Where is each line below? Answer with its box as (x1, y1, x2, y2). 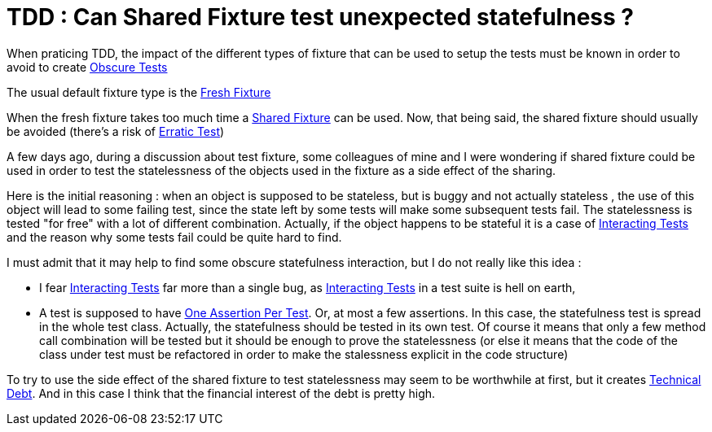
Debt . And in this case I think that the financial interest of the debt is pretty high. (7, 386, 436, 400)
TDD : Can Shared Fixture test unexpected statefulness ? (7, 3, 634, 31)
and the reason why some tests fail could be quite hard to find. (7, 229, 342, 244)
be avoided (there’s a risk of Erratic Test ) (7, 124, 225, 138)
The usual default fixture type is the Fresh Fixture (7, 85, 271, 99)
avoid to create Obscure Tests (7, 59, 168, 74)
